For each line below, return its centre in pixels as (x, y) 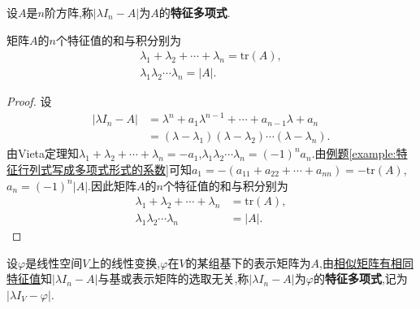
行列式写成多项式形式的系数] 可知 (104, 169)
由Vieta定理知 (43, 153)
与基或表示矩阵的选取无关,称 (173, 279)
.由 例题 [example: (354, 153)
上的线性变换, (125, 262)
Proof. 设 (29, 101)
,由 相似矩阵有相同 (366, 262)
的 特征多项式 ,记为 (360, 279)
